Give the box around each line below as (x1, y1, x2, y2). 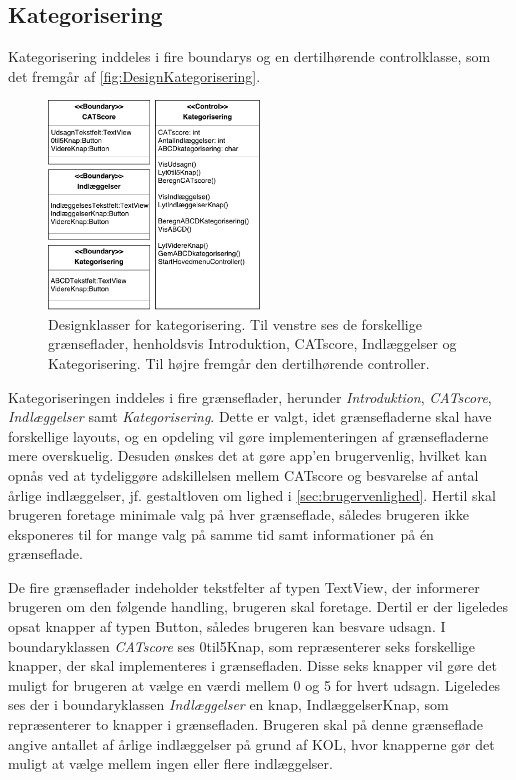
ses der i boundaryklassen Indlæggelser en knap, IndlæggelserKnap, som (8, 694, 449, 715)
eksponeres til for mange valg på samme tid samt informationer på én (8, 523, 434, 544)
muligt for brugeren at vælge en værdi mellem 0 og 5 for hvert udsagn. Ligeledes (8, 674, 501, 695)
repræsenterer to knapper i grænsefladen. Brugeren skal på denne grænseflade (8, 714, 483, 735)
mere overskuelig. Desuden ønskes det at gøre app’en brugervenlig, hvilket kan (8, 445, 488, 466)
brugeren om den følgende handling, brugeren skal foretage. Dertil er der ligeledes (8, 596, 509, 617)
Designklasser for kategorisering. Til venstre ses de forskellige (48, 313, 422, 334)
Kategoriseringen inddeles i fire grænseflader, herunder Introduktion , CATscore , (8, 386, 492, 407)
